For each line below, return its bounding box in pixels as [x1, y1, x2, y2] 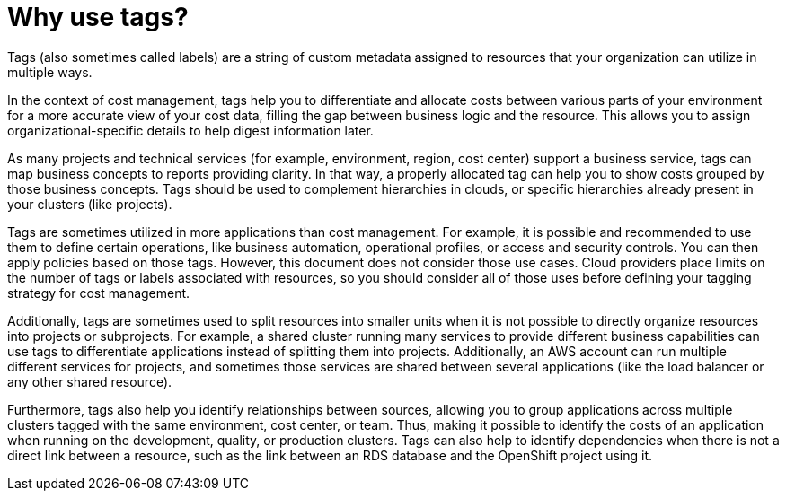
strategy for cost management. [7, 284, 190, 301]
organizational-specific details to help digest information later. [7, 122, 374, 138]
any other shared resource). [7, 373, 172, 389]
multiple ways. [7, 64, 93, 80]
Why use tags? [7, 2, 189, 32]
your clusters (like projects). [7, 196, 172, 212]
